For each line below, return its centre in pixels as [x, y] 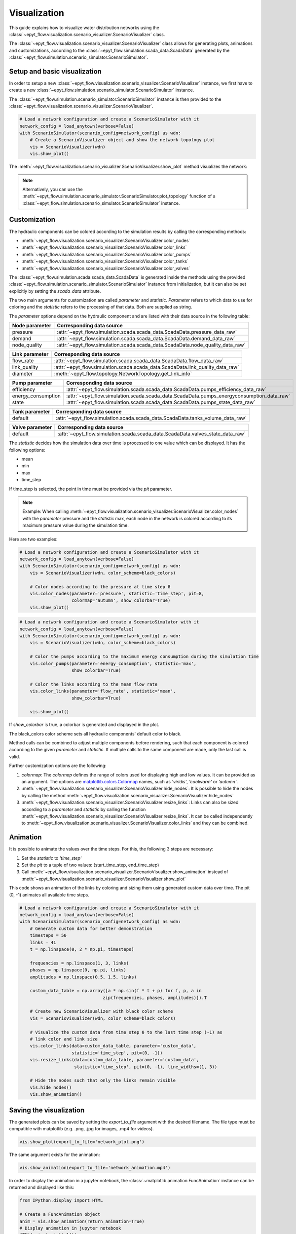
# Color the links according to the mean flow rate [94, 684]
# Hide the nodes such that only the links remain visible [103, 1080]
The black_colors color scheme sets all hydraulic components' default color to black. [95, 733]
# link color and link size [64, 1039]
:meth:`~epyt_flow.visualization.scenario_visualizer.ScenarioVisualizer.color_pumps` [107, 254]
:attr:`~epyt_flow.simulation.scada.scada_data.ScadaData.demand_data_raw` [146, 339]
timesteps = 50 [48, 936]
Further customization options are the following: [58, 766]
